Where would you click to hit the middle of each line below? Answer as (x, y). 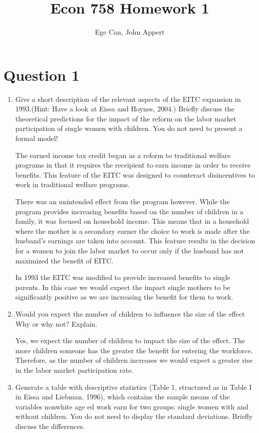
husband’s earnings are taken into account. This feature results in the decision (135, 241)
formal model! (37, 138)
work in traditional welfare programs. (72, 184)
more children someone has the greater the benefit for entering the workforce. (134, 350)
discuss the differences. (50, 426)
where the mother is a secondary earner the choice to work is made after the (133, 231)
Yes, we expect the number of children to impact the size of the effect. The (130, 340)
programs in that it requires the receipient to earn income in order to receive (133, 165)
